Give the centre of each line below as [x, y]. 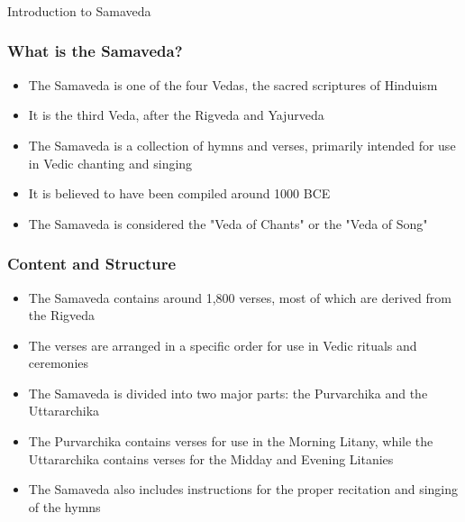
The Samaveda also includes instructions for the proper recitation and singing [243, 489]
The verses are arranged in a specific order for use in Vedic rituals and [223, 345]
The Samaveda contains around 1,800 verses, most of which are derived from [240, 297]
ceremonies [59, 363]
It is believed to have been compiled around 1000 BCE [179, 193]
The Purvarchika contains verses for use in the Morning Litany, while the [231, 441]
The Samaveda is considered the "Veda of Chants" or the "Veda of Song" [228, 223]
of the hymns [64, 506]
